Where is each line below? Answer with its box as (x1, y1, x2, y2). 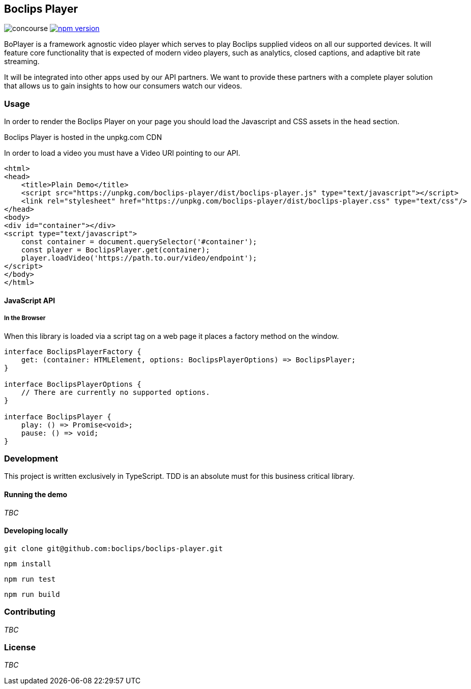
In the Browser (4, 314, 46, 322)
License (4, 642, 36, 652)
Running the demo (4, 490, 68, 499)
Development (4, 453, 58, 464)
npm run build (4, 590, 60, 598)
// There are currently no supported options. (21, 388, 210, 396)
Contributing (4, 607, 55, 617)
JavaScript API (4, 296, 55, 305)
